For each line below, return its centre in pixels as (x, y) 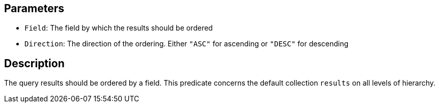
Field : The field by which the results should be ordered (119, 28)
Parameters (34, 8)
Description (34, 63)
